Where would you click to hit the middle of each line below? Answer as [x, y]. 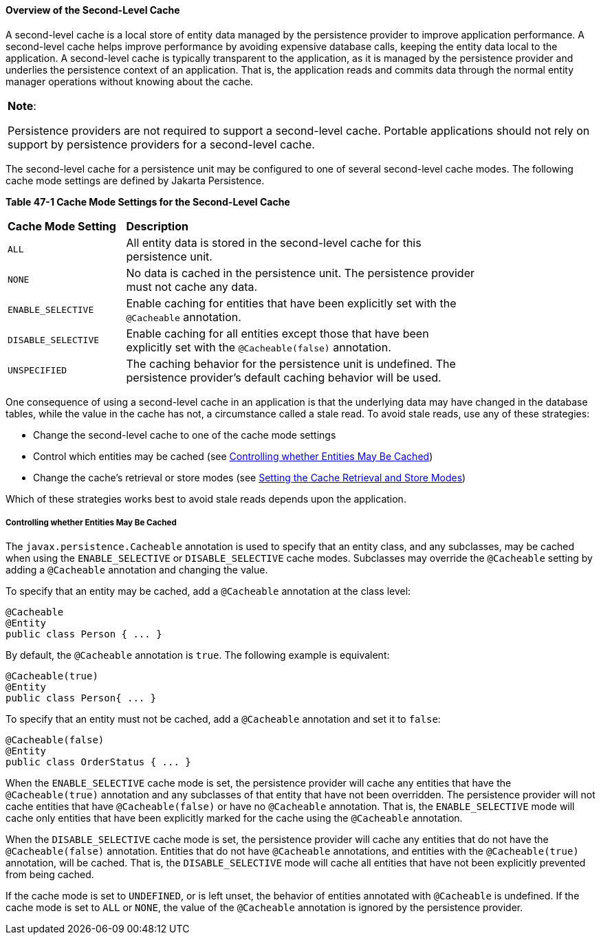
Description [157, 226]
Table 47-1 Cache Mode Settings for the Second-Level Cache [148, 201]
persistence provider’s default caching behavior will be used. [284, 377]
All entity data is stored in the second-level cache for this [274, 242]
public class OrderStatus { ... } [98, 762]
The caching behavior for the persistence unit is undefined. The [291, 363]
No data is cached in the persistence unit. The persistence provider [300, 273]
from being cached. [50, 875]
